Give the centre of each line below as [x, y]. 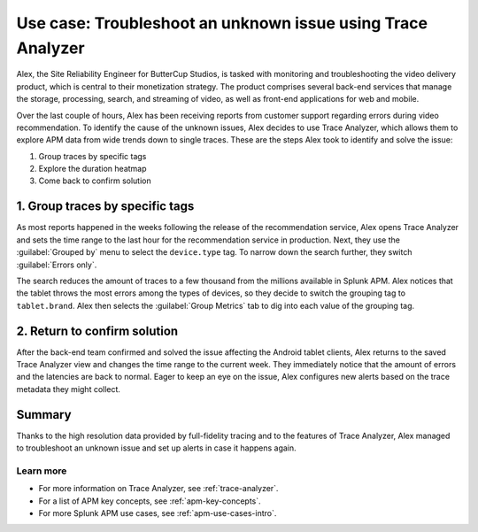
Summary [44, 415]
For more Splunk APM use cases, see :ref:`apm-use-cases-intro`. [158, 513]
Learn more [42, 471]
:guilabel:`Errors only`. [57, 265]
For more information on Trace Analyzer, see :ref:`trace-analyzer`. [158, 489]
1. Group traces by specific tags [105, 207]
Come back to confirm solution [95, 181]
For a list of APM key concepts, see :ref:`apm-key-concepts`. [150, 501]
